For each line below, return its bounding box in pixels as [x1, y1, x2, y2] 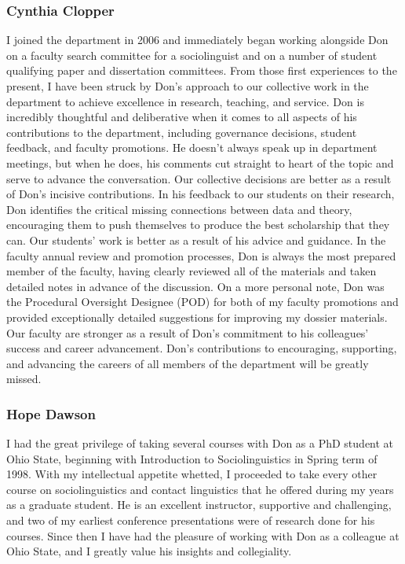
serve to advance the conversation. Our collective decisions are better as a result [6, 170, 392, 186]
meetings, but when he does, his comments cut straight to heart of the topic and [6, 154, 394, 171]
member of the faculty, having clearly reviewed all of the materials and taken [6, 263, 377, 279]
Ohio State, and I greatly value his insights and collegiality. [6, 543, 292, 559]
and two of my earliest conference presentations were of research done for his [6, 512, 375, 529]
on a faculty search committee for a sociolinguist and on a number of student [6, 46, 378, 63]
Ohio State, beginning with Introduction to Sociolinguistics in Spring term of [6, 450, 378, 466]
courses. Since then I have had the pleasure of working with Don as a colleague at [6, 527, 400, 544]
